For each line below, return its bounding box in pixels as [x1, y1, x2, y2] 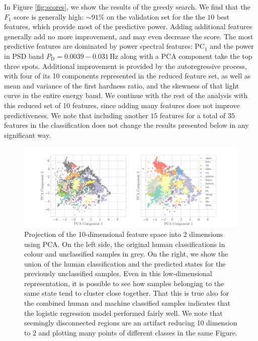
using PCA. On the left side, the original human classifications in [24, 238, 225, 249]
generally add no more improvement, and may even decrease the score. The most [4, 31, 253, 41]
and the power [210, 41, 254, 51]
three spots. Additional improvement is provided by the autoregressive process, [4, 60, 247, 71]
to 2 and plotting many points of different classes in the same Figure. [24, 327, 237, 337]
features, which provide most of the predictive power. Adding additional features [4, 21, 252, 32]
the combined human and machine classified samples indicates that [24, 298, 230, 308]
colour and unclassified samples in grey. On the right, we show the [24, 248, 228, 259]
